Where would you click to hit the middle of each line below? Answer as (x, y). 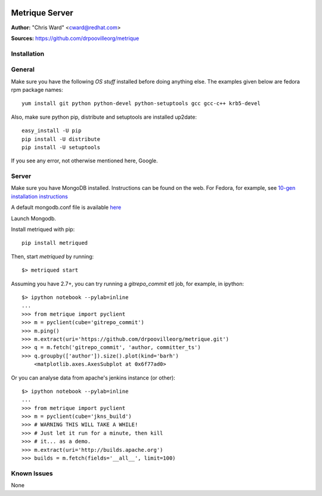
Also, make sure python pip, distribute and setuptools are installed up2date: (104, 117)
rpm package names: (37, 90)
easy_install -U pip (52, 131)
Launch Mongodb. (34, 218)
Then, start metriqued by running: (52, 256)
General (23, 70)
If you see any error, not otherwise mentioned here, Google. (84, 161)
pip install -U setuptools (61, 147)
